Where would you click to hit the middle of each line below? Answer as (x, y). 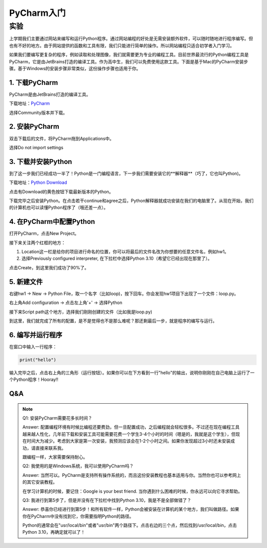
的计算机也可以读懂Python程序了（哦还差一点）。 (59, 208)
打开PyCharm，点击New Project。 (44, 233)
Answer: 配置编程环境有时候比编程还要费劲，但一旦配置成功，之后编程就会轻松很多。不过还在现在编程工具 (131, 427)
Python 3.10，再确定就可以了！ (54, 532)
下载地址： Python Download (38, 182)
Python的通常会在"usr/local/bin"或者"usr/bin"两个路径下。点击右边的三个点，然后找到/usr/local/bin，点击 (130, 525)
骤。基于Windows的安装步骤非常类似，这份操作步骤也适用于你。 (75, 68)
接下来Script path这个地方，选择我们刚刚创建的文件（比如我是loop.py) (81, 312)
